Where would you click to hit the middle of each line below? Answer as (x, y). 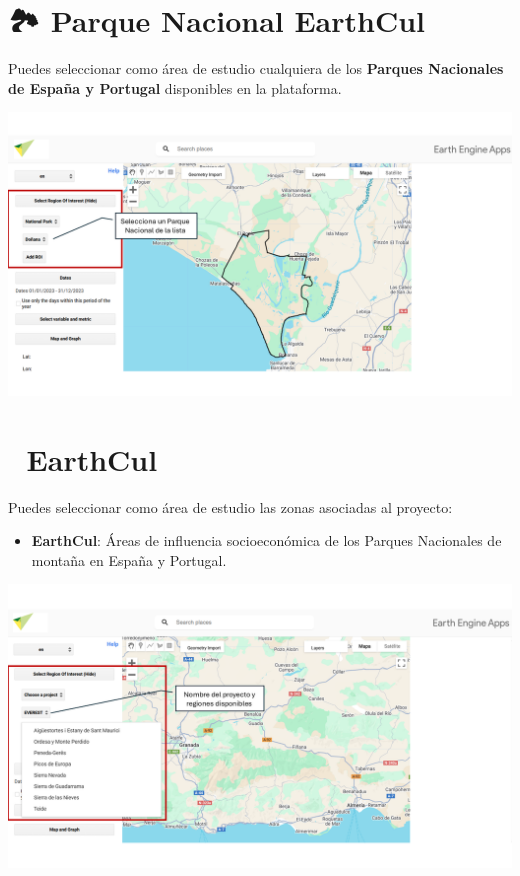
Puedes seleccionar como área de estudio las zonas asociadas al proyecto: (230, 506)
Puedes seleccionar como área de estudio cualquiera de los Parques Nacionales (256, 68)
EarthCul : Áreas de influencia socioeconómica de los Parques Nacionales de (266, 540)
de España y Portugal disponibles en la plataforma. (175, 87)
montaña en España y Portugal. (129, 559)
